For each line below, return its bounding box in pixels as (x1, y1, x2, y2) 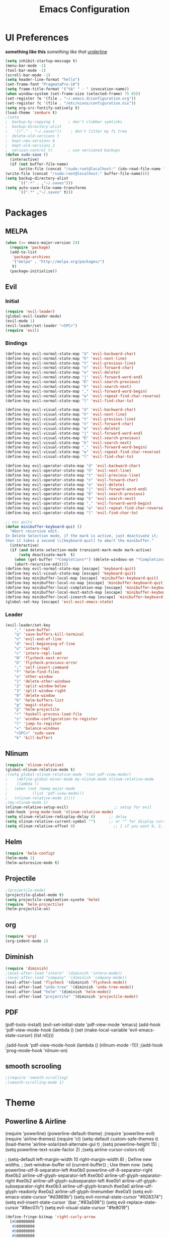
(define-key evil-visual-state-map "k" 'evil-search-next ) (5, 440, 132, 445)
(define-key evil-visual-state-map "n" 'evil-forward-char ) (5, 422, 134, 427)
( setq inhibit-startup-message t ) (5, 58, 78, 64)
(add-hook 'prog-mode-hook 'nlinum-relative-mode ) (5, 809, 114, 815)
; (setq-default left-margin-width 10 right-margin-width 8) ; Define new (5, 1156, 152, 1162)
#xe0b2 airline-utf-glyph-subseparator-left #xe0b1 (16, 1178, 121, 1184)
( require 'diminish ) (5, 966, 49, 971)
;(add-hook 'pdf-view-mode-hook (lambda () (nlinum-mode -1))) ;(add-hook (5, 1042, 163, 1048)
